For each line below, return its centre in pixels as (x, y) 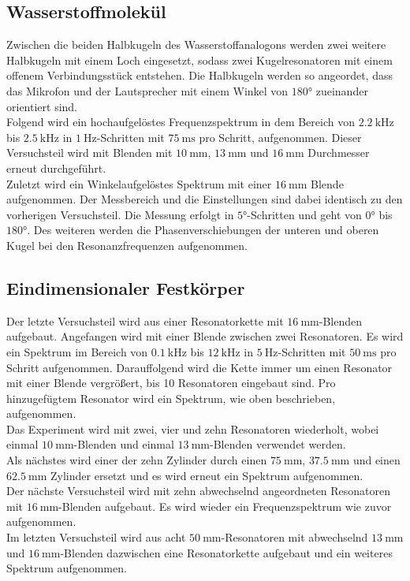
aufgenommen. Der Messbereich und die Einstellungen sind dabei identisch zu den (205, 199)
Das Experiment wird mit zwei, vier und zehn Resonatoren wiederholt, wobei (193, 428)
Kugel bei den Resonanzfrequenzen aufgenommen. (127, 245)
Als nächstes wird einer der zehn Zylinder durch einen (137, 460)
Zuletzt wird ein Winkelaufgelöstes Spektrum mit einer (139, 183)
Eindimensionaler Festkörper (126, 287)
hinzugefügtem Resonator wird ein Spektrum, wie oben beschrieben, (171, 398)
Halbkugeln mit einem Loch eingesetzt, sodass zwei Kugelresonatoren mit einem (199, 60)
